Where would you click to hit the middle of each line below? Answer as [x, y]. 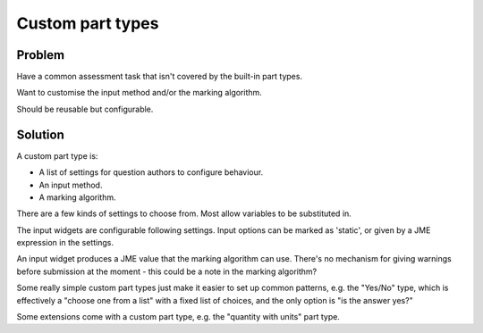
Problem [41, 55]
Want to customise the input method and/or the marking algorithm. [140, 93]
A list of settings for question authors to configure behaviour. [151, 172]
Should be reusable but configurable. [85, 109]
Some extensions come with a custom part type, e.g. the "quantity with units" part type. [178, 317]
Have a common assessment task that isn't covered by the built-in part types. [160, 77]
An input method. [71, 185]
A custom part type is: [57, 155]
